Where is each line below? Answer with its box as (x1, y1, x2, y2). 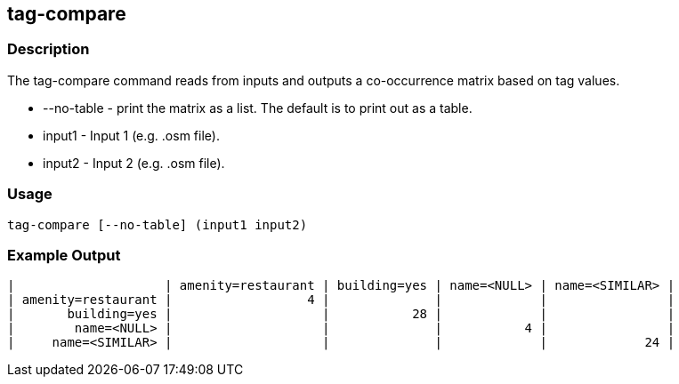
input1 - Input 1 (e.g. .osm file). (43, 127, 220, 143)
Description (7, 40, 90, 59)
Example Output (7, 245, 121, 264)
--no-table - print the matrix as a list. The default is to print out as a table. (43, 100, 473, 116)
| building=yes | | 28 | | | (7, 307, 675, 322)
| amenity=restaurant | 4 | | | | (7, 292, 675, 308)
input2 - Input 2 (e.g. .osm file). (43, 155, 225, 171)
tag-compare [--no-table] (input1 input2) (7, 217, 308, 232)
